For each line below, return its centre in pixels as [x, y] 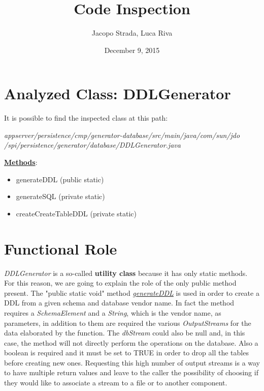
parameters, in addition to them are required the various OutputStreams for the [128, 323]
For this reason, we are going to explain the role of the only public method [120, 283]
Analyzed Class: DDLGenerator [118, 93]
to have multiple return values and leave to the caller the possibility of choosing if [131, 372]
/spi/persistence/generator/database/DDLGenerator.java [92, 145]
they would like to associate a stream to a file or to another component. [116, 383]
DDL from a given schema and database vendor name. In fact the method [119, 303]
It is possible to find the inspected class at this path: [86, 118]
